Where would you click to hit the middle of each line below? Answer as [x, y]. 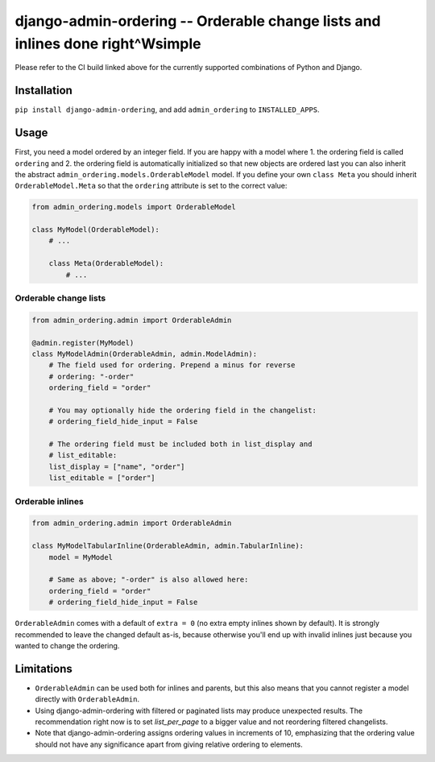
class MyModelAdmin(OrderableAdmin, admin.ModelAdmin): [145, 354]
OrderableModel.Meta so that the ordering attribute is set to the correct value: [151, 186]
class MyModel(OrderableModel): [96, 230]
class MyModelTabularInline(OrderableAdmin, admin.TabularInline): [168, 546]
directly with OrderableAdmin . [87, 699]
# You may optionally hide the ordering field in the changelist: [183, 410]
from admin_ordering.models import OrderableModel [134, 207]
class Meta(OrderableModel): [106, 263]
